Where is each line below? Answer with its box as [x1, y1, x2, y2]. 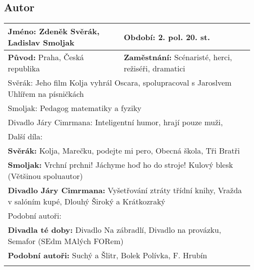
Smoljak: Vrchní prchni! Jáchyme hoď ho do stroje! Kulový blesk [8, 159, 233, 171]
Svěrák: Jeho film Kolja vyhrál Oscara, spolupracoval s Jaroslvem [8, 77, 232, 89]
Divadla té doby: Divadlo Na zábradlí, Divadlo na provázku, [8, 224, 221, 236]
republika [8, 63, 40, 74]
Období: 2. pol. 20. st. [124, 31, 210, 43]
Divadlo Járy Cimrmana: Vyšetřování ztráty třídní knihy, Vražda [8, 184, 242, 196]
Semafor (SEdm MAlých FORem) [8, 235, 124, 247]
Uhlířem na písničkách [8, 88, 84, 100]
